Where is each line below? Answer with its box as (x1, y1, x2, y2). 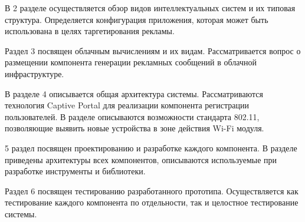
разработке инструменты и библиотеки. (5, 165, 146, 177)
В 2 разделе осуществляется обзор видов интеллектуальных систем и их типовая (5, 2, 296, 14)
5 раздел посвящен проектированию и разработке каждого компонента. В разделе (5, 141, 297, 154)
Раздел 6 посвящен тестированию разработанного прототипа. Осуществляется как (5, 184, 299, 197)
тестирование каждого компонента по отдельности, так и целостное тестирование (5, 196, 299, 208)
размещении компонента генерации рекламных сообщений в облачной (5, 56, 257, 68)
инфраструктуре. (5, 67, 64, 79)
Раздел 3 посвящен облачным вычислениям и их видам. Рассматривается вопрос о (5, 44, 301, 57)
